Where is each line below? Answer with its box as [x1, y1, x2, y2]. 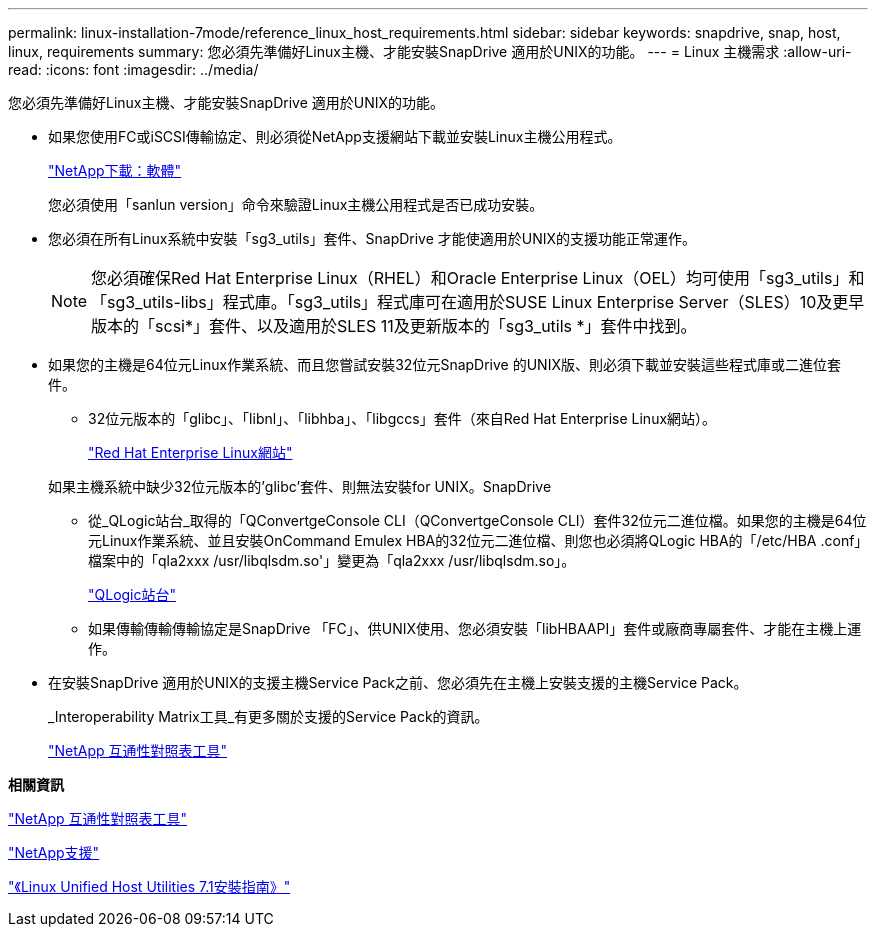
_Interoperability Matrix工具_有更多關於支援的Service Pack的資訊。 [48, 708, 489, 725]
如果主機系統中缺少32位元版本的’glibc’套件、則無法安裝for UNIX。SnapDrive [48, 478, 552, 495]
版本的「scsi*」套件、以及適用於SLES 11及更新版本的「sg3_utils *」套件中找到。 [91, 316, 697, 336]
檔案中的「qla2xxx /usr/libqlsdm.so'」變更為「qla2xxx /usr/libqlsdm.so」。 [88, 552, 576, 569]
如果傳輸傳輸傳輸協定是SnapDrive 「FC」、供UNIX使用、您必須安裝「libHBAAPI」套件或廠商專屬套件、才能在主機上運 [88, 620, 862, 637]
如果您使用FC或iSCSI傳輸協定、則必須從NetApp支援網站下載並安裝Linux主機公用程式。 [48, 128, 622, 145]
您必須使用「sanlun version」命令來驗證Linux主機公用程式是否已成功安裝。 [48, 196, 544, 213]
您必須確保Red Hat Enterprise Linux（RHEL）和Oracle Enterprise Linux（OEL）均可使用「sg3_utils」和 [91, 268, 865, 288]
